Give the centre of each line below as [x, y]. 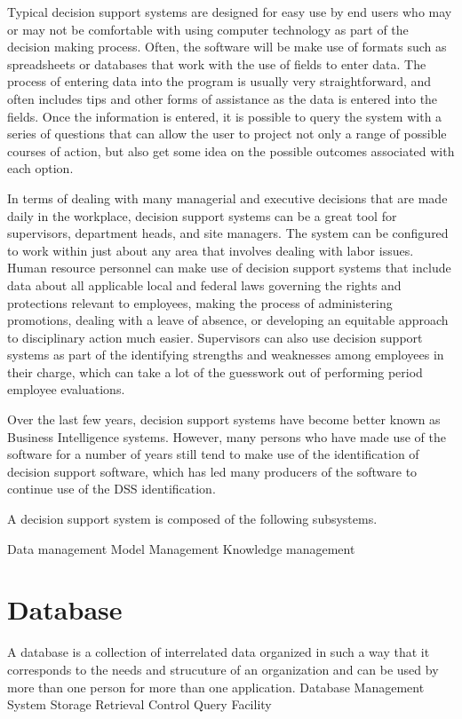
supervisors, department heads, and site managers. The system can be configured [228, 233]
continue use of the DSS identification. [112, 489]
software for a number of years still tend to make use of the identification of [213, 454]
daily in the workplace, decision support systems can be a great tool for [202, 215]
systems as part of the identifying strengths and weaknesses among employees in [226, 355]
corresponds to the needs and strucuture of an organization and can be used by [223, 669]
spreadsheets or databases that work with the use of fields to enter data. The [217, 63]
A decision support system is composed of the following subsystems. [192, 519]
